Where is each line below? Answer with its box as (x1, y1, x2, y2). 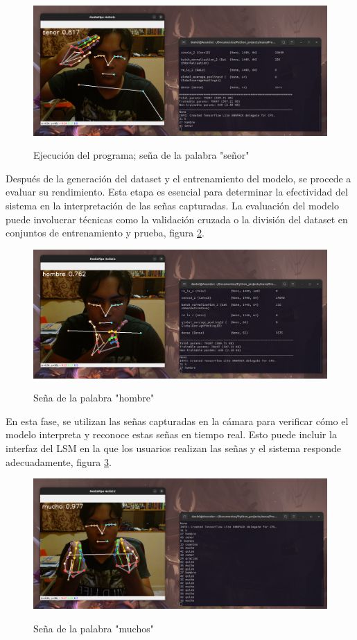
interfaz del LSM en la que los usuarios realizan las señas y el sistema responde (6, 441, 341, 455)
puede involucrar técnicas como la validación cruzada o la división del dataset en (6, 211, 348, 226)
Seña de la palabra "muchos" (33, 621, 154, 635)
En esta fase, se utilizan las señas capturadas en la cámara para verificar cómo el (6, 413, 349, 428)
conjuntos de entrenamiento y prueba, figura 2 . (6, 225, 204, 240)
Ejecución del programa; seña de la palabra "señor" (33, 148, 250, 162)
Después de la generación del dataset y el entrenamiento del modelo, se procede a (6, 171, 351, 185)
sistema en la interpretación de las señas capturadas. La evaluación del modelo (6, 198, 340, 212)
